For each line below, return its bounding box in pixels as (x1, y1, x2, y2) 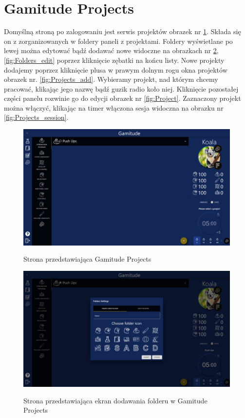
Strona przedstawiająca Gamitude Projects (23, 254, 151, 264)
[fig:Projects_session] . (4, 112, 69, 122)
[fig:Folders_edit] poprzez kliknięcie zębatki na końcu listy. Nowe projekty (4, 55, 225, 65)
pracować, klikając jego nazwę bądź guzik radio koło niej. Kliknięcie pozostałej (4, 83, 239, 94)
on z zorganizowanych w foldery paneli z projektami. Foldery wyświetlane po (4, 36, 233, 46)
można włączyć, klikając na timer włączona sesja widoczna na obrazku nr (4, 102, 224, 113)
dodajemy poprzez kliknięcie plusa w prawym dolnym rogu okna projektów (4, 64, 227, 75)
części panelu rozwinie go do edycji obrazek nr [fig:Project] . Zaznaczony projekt (4, 93, 241, 103)
